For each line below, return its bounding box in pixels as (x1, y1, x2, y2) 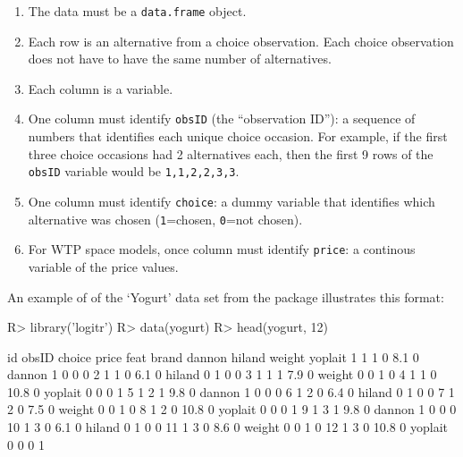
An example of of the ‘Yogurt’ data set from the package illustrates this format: (7, 287, 444, 306)
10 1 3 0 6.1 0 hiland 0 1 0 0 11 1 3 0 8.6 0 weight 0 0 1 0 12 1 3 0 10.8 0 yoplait (7, 418, 449, 436)
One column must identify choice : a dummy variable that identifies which (28, 191, 435, 210)
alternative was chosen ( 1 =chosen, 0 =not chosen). (28, 209, 303, 228)
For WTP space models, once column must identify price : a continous (28, 240, 416, 258)
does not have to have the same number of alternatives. (28, 49, 332, 68)
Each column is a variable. (28, 79, 173, 97)
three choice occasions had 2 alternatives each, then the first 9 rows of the (28, 144, 434, 163)
